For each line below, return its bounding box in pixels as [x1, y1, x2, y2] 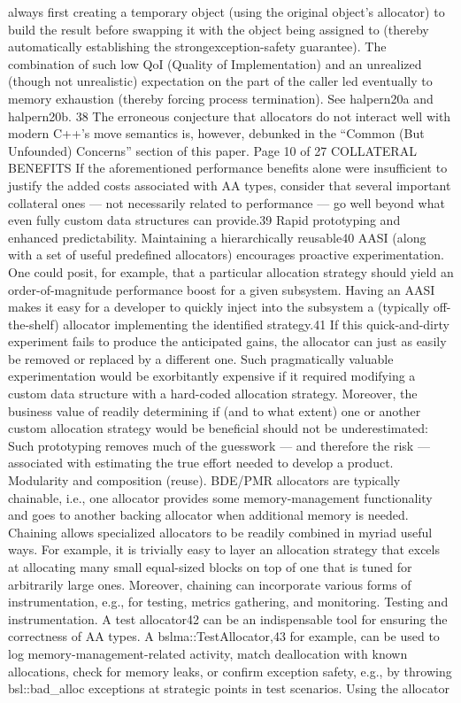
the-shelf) [8, 314, 59, 333]
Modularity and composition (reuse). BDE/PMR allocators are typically [8, 471, 401, 490]
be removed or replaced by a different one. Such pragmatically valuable [8, 349, 394, 367]
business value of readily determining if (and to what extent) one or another [8, 401, 421, 420]
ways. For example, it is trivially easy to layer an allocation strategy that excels [8, 540, 440, 559]
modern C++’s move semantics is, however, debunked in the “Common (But [8, 124, 425, 143]
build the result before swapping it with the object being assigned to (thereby [8, 19, 429, 38]
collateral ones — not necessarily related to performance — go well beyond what [8, 193, 445, 212]
